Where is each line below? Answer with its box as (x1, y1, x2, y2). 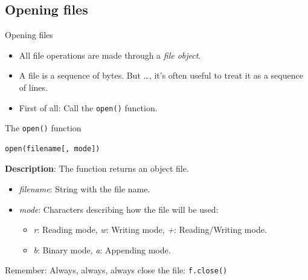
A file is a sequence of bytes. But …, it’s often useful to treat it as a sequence (19, 69, 303, 82)
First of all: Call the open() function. (19, 101, 158, 114)
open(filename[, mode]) (5, 144, 100, 153)
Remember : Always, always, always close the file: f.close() (5, 264, 228, 276)
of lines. (19, 80, 48, 93)
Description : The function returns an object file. (5, 162, 189, 175)
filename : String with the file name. (19, 183, 150, 195)
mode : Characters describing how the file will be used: (19, 203, 219, 215)
